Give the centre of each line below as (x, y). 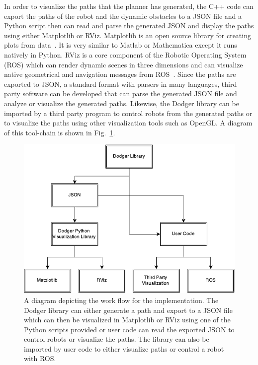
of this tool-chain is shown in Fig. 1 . (60, 132)
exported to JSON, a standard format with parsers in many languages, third (121, 84)
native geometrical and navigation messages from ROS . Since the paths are (120, 74)
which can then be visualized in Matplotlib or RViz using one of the (127, 320)
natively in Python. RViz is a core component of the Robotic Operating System (125, 54)
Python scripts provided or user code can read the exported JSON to (129, 329)
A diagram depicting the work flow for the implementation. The (121, 300)
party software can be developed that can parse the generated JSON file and (121, 93)
